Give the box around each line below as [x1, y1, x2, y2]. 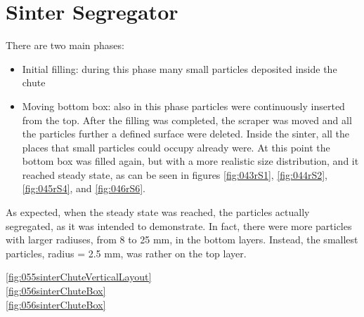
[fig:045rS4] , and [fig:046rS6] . [22, 181, 145, 196]
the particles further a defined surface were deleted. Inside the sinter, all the [22, 126, 350, 141]
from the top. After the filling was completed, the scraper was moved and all [22, 112, 352, 127]
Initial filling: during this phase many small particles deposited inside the [22, 61, 337, 76]
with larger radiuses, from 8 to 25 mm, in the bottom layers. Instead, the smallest [6, 232, 358, 247]
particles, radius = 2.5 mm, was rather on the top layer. [6, 245, 247, 260]
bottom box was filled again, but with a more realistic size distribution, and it [22, 154, 359, 168]
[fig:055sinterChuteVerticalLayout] [6, 269, 152, 284]
